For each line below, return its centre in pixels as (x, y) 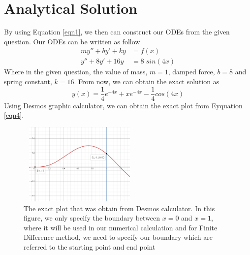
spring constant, (28, 81)
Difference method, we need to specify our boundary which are (118, 237)
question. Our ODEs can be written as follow (72, 41)
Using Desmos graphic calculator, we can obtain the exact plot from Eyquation (123, 105)
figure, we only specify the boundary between (92, 218)
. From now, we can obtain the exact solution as (147, 81)
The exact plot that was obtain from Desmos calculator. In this (119, 208)
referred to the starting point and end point (90, 246)
